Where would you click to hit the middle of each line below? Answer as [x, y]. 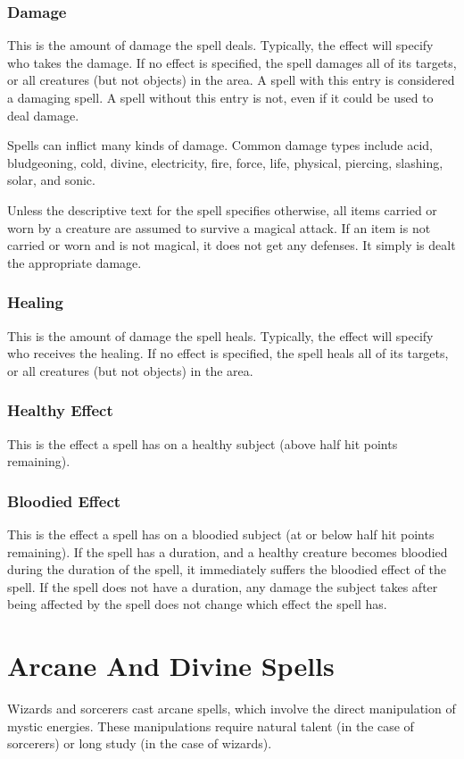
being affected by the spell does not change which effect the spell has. [197, 604]
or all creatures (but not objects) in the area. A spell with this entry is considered [231, 80]
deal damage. [43, 115]
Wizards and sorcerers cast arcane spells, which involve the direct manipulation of [232, 709]
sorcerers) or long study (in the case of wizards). [140, 743]
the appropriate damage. [75, 262]
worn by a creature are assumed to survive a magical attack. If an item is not [219, 227]
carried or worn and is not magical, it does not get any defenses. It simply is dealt [232, 245]
